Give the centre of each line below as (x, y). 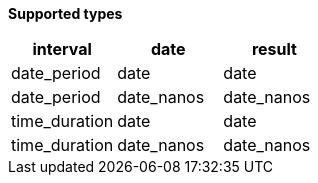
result (274, 49)
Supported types (65, 13)
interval (62, 49)
